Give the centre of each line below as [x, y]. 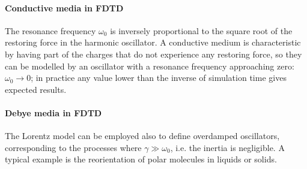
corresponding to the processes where [73, 147]
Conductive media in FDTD [64, 7]
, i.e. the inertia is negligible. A [227, 147]
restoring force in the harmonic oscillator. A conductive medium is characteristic [153, 42]
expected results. [36, 89]
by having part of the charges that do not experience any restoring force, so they [153, 54]
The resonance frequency [50, 30]
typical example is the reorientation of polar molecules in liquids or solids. [141, 159]
